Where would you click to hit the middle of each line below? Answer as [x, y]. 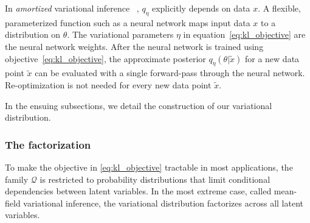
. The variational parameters [120, 34]
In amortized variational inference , [72, 8]
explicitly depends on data [201, 8]
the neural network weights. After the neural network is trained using [134, 46]
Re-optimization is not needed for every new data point [108, 84]
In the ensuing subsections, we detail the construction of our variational [139, 105]
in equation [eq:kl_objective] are [244, 34]
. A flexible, [279, 8]
